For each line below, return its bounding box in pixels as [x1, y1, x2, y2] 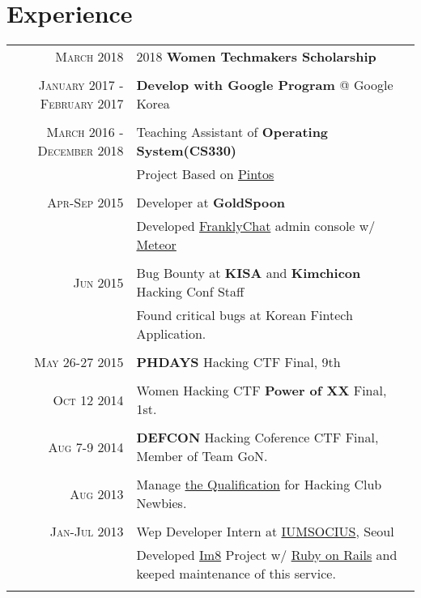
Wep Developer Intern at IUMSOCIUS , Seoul [136, 522, 394, 541]
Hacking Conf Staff [136, 282, 245, 301]
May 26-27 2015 [34, 352, 124, 372]
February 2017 [40, 94, 124, 113]
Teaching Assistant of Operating [136, 122, 329, 142]
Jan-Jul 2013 [49, 522, 124, 541]
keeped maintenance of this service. [136, 564, 336, 583]
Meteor [136, 235, 176, 254]
